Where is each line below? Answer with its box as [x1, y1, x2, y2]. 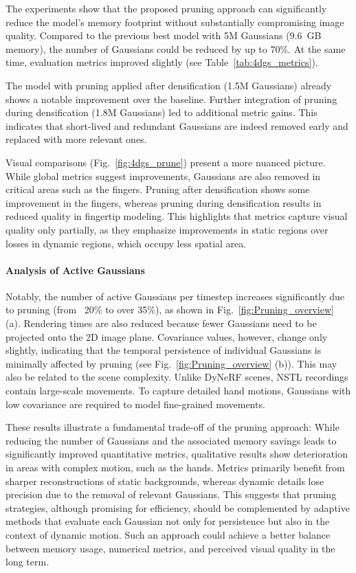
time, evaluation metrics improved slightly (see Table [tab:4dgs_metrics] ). [5, 55, 318, 69]
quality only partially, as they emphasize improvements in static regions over [5, 222, 329, 236]
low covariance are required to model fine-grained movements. [5, 396, 265, 411]
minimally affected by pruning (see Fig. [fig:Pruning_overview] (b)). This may [5, 356, 337, 370]
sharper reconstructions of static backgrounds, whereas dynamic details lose [5, 473, 324, 488]
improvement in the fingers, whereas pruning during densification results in [5, 195, 322, 210]
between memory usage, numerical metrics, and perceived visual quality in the [5, 541, 335, 555]
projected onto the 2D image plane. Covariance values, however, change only [5, 329, 328, 344]
